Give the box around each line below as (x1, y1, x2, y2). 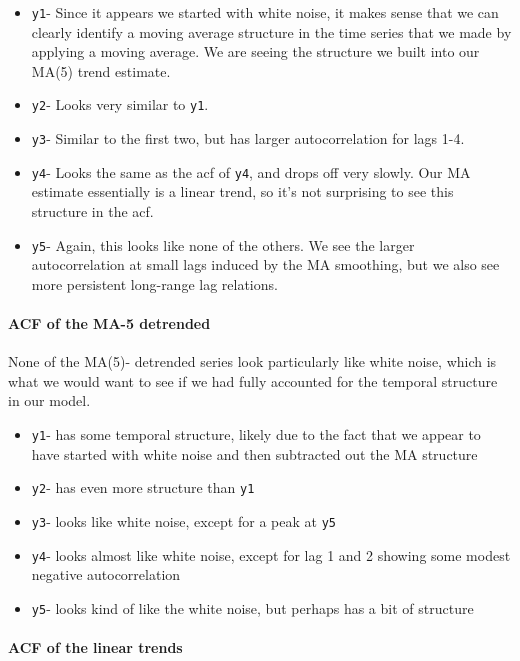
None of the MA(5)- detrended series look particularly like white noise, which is (8, 351, 497, 372)
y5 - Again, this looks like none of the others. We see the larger (31, 234, 415, 255)
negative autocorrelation (31, 564, 181, 585)
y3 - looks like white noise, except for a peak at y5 (31, 510, 336, 531)
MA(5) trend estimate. (31, 60, 171, 81)
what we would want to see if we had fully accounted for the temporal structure (8, 370, 498, 391)
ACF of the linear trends (8, 637, 183, 658)
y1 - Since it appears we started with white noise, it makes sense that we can (31, 2, 499, 22)
